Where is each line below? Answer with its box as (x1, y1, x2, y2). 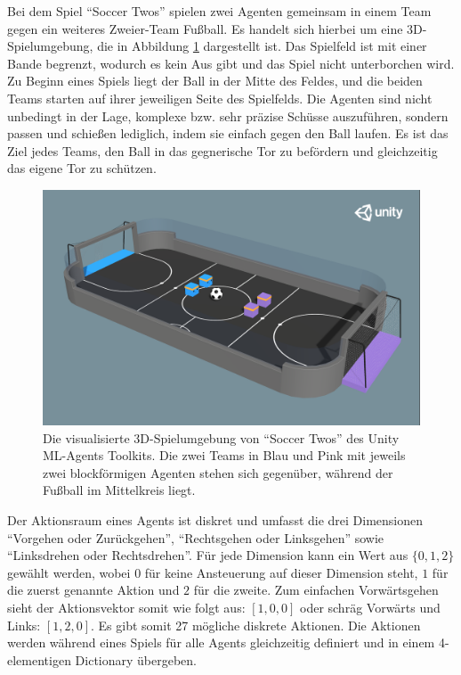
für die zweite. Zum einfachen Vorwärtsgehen (193, 580, 439, 599)
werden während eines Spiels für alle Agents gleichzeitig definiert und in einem (7, 633, 435, 652)
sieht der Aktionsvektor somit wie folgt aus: (7, 598, 246, 617)
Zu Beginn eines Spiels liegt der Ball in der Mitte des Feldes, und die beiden (7, 71, 423, 90)
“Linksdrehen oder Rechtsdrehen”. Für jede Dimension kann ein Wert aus (7, 546, 408, 564)
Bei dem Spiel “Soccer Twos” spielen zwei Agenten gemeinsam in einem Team (7, 2, 432, 20)
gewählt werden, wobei (7, 563, 131, 581)
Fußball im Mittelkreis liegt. (43, 481, 196, 499)
